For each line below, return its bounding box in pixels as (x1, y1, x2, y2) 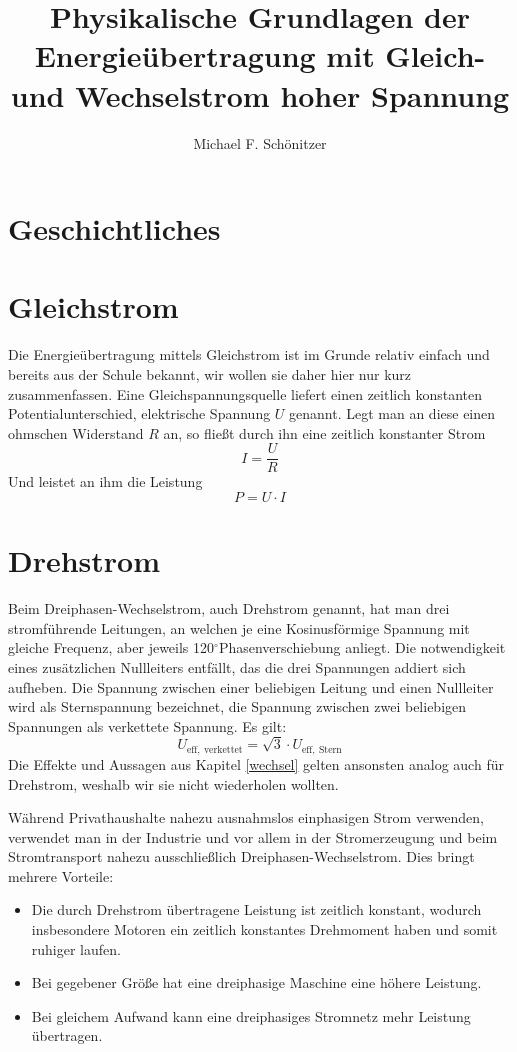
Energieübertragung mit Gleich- (34, 35, 486, 76)
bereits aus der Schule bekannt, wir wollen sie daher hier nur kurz (8, 364, 412, 384)
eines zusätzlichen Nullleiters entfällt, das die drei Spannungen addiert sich (8, 656, 466, 677)
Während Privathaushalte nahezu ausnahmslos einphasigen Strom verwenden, (8, 807, 484, 828)
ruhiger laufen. (31, 938, 121, 959)
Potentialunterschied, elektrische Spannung (8, 403, 271, 424)
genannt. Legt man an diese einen (289, 403, 496, 424)
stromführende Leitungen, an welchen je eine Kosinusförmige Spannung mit (8, 617, 470, 638)
